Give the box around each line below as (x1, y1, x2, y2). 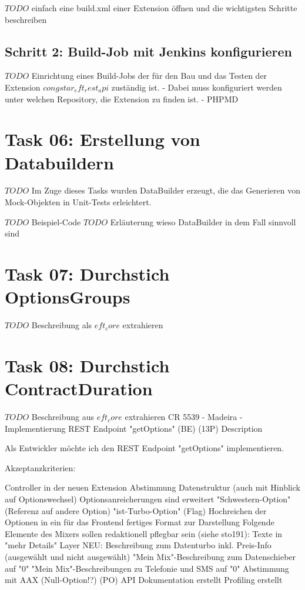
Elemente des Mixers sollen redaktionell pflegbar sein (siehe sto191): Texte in (5, 527, 283, 539)
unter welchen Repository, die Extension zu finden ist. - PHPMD (5, 92, 239, 105)
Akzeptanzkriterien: (5, 461, 76, 474)
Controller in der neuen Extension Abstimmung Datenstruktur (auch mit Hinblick (5, 481, 300, 494)
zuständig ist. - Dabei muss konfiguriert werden (111, 81, 282, 93)
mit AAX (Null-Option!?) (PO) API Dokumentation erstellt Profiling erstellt (5, 574, 283, 586)
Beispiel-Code (31, 215, 81, 228)
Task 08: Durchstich (5, 353, 170, 377)
